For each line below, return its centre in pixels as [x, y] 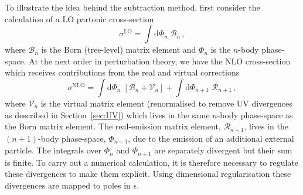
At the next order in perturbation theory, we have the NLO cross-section [160, 61]
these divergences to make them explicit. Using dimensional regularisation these [148, 174]
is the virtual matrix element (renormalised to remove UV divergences [166, 103]
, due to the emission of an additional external [211, 138]
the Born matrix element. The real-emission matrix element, [113, 126]
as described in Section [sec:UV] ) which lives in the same [107, 114]
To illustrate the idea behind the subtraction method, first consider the [132, 7]
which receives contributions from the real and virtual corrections [122, 72]
